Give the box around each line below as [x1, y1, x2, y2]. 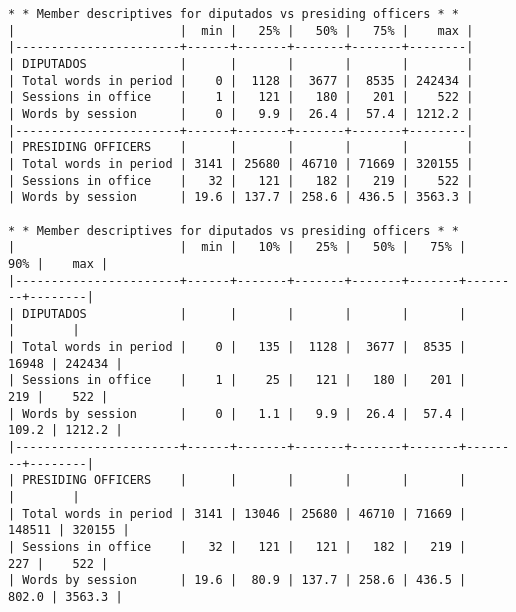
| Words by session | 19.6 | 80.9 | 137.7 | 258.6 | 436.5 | [8, 573, 467, 588]
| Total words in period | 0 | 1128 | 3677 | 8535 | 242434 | [8, 73, 474, 88]
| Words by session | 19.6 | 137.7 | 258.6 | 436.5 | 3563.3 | [8, 190, 474, 205]
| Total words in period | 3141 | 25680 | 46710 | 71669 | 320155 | [8, 156, 474, 171]
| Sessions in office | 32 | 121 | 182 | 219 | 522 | [8, 173, 474, 188]
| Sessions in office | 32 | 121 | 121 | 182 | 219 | [8, 540, 467, 554]
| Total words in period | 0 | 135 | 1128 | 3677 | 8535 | [8, 340, 467, 355]
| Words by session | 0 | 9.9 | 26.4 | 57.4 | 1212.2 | [8, 106, 474, 121]
